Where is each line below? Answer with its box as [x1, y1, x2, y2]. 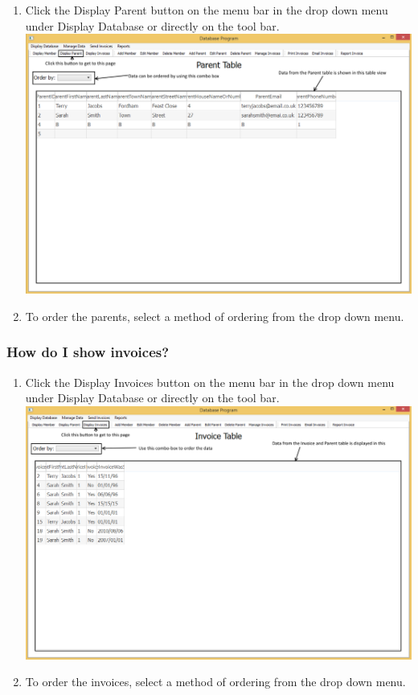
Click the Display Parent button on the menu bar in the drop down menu [25, 2, 388, 18]
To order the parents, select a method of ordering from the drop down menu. [25, 307, 404, 324]
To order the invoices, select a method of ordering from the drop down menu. [25, 673, 406, 690]
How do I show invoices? [6, 342, 170, 362]
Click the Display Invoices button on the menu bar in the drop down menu [25, 373, 395, 390]
